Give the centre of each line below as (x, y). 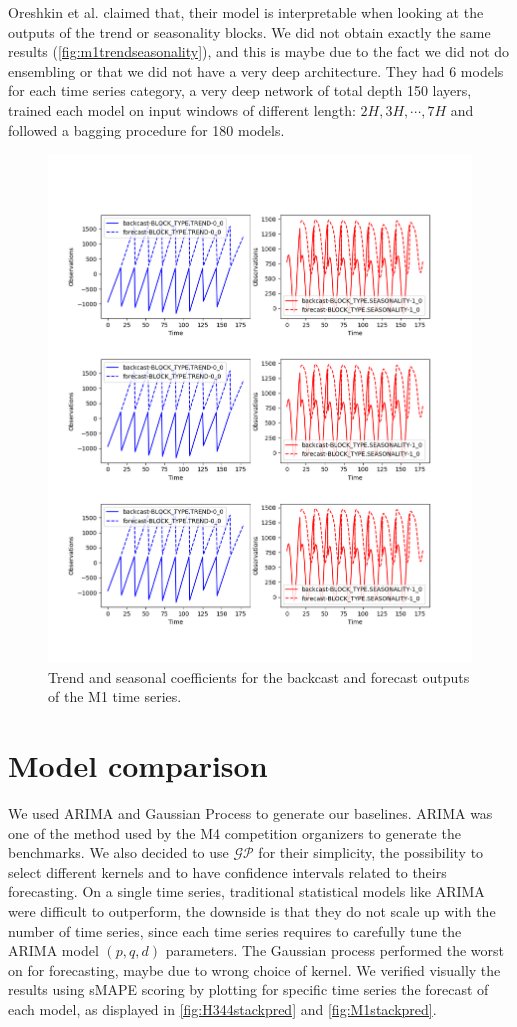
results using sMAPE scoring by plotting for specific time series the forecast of (248, 989)
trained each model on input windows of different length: (182, 109)
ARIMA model (53, 950)
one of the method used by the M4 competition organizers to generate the (234, 832)
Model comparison (138, 765)
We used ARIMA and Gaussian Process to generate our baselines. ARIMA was (250, 813)
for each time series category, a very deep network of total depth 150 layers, (240, 90)
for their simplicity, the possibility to (371, 852)
